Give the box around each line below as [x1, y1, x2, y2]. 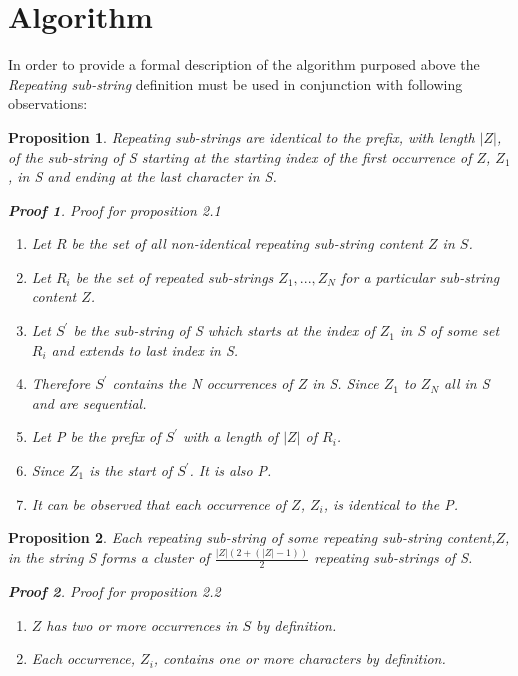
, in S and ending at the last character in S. [8, 166, 277, 187]
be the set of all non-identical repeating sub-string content [71, 233, 424, 254]
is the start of [89, 460, 173, 481]
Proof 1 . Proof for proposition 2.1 [8, 199, 221, 220]
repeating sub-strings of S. [314, 547, 473, 568]
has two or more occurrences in [46, 614, 238, 635]
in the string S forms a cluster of [8, 547, 210, 568]
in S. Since [312, 373, 379, 394]
